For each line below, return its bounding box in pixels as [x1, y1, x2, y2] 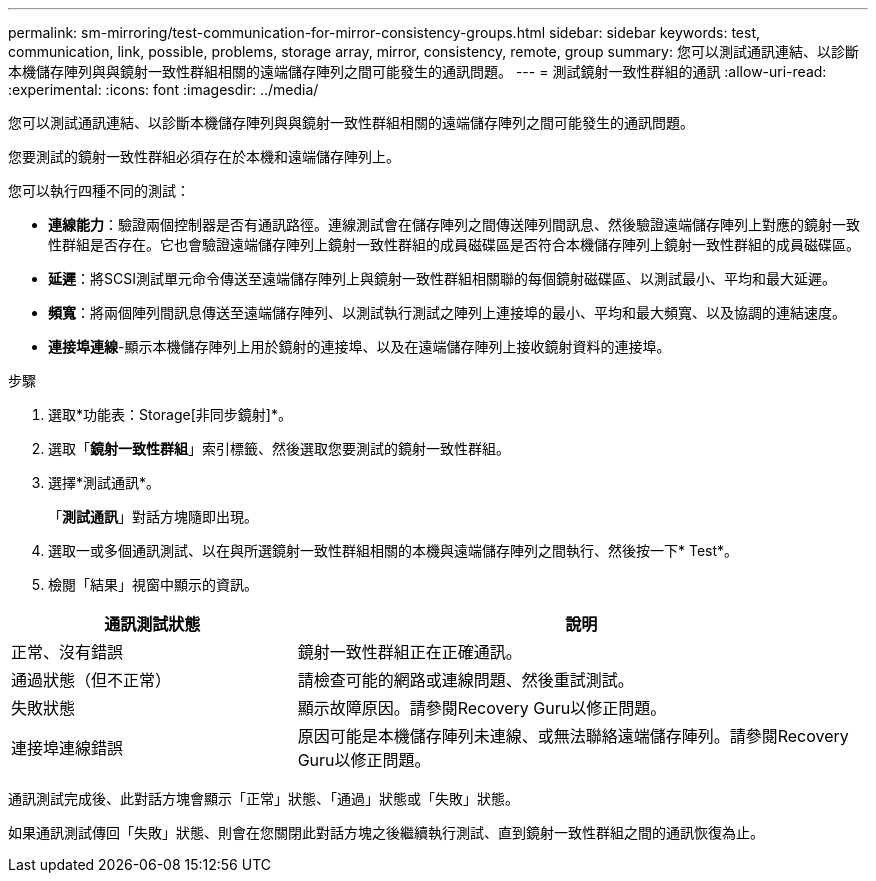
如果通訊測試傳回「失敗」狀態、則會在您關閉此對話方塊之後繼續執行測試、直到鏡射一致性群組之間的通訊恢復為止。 [8, 824, 764, 841]
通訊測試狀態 [104, 614, 201, 634]
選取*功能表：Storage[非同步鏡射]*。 [48, 406, 292, 423]
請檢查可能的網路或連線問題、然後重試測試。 [297, 670, 634, 690]
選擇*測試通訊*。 [48, 474, 161, 491]
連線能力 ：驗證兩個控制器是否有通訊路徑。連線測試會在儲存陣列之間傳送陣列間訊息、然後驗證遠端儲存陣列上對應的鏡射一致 [48, 216, 860, 233]
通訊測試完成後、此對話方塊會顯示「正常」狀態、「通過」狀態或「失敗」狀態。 [8, 790, 519, 807]
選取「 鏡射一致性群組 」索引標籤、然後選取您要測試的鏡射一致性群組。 [48, 440, 510, 457]
